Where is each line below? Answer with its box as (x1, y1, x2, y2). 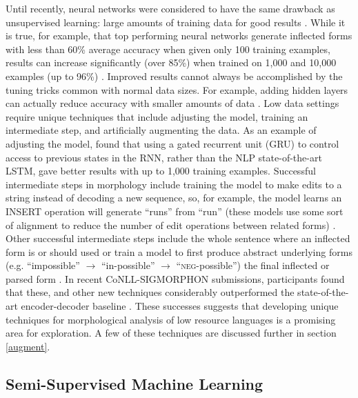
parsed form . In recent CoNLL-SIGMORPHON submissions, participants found (6, 271, 345, 286)
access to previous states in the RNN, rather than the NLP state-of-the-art (6, 150, 322, 164)
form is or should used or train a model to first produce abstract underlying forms (6, 244, 352, 259)
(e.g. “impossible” (6, 258, 80, 272)
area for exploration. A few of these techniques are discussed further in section (6, 326, 337, 340)
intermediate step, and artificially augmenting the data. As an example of (6, 123, 317, 137)
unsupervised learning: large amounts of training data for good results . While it (6, 14, 346, 29)
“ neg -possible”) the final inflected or (176, 258, 330, 272)
